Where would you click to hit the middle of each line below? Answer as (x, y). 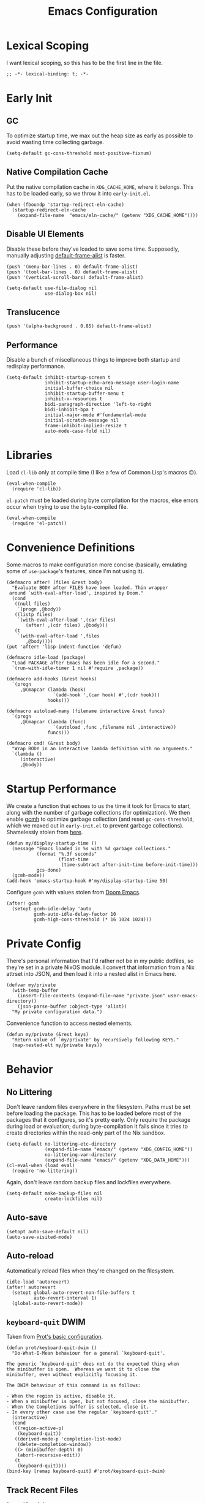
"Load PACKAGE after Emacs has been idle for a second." (86, 663)
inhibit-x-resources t (74, 399)
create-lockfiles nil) (74, 1199)
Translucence (33, 312)
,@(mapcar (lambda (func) (53, 722)
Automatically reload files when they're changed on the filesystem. (91, 1271)
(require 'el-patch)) (39, 523)
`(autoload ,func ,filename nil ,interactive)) (114, 728)
